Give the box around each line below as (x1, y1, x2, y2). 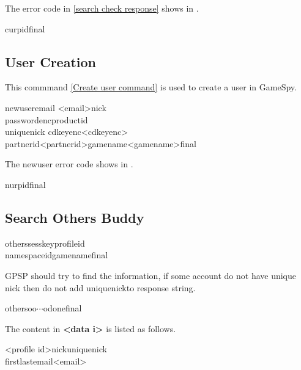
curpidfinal (5, 22, 45, 35)
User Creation (5, 52, 96, 71)
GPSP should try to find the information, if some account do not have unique (5, 269, 296, 281)
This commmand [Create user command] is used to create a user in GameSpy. (5, 81, 297, 93)
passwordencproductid (5, 113, 88, 126)
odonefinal (43, 302, 82, 314)
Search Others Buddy (5, 208, 144, 227)
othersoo (5, 302, 37, 314)
